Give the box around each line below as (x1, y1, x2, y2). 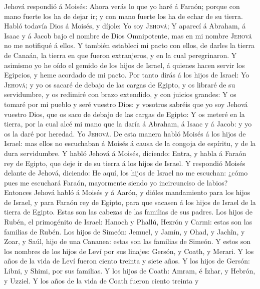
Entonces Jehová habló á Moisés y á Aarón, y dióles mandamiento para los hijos (4, 187, 250, 197)
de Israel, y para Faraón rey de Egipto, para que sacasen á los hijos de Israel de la (4, 196, 256, 207)
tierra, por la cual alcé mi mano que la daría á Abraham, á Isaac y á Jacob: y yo (4, 118, 252, 129)
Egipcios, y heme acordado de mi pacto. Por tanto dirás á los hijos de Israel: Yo (4, 69, 249, 80)
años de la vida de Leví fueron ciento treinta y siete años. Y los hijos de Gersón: (4, 255, 250, 266)
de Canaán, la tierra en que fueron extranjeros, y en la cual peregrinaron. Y (4, 49, 237, 60)
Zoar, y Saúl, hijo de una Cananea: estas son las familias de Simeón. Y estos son (4, 236, 251, 246)
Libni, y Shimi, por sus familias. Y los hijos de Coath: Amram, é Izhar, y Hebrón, (4, 265, 255, 276)
